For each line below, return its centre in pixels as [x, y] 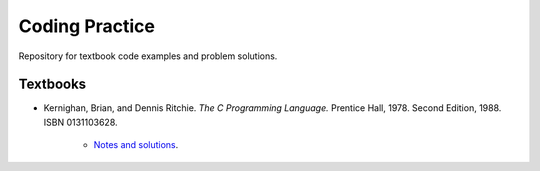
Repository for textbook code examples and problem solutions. [148, 56]
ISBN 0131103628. [81, 122]
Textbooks [52, 84]
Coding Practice [86, 26]
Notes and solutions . [136, 145]
